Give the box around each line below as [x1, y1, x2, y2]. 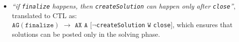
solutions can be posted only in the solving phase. [12, 29, 160, 39]
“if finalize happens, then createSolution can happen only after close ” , [12, 1, 236, 10]
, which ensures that [172, 20, 233, 30]
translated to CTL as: [12, 10, 77, 20]
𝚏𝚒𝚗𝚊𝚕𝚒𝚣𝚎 [25, 22, 54, 29]
